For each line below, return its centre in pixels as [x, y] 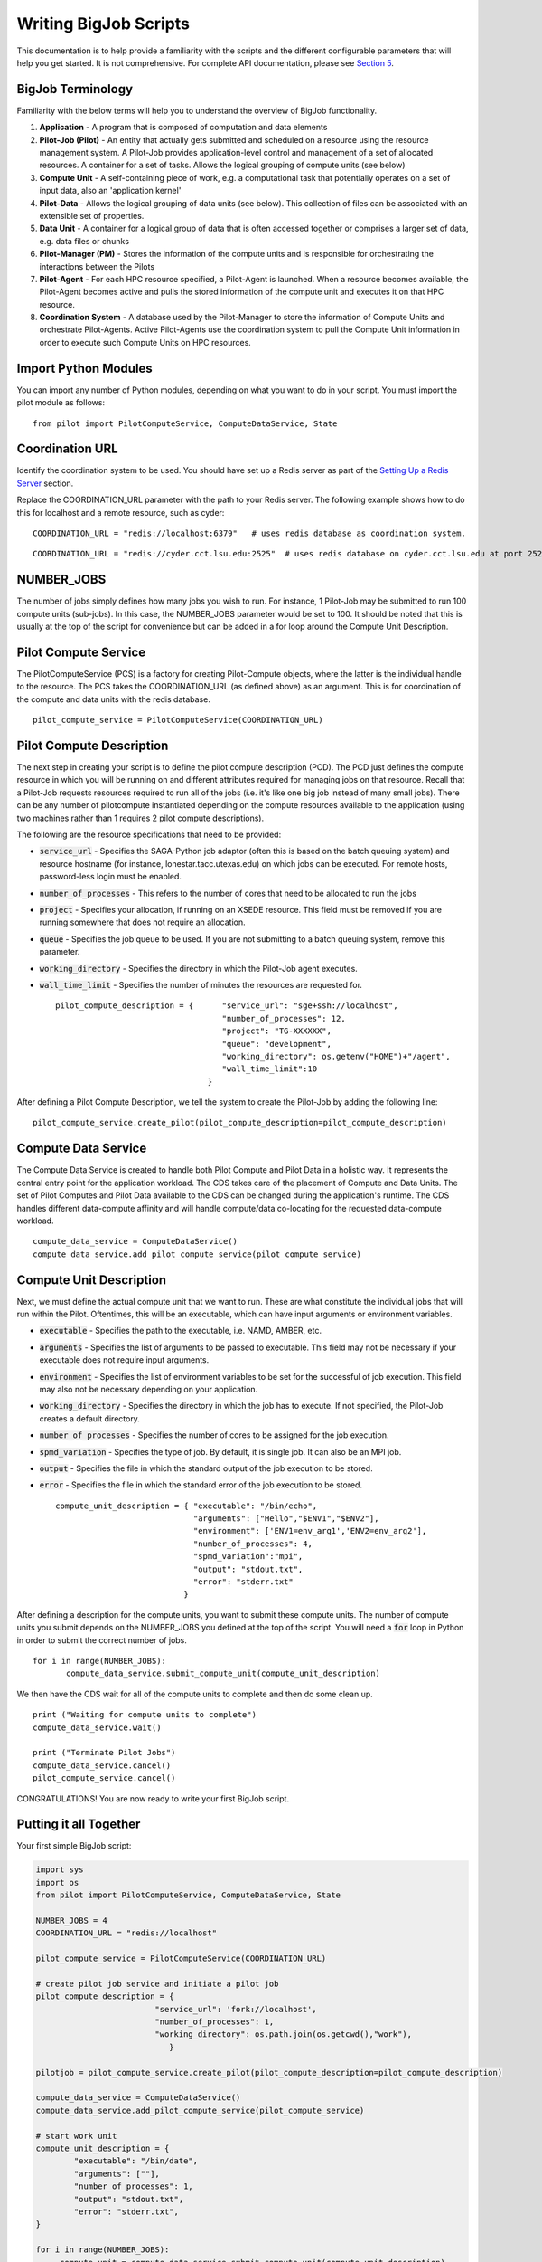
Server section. [45, 483]
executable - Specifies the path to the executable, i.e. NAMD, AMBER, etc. [181, 1331]
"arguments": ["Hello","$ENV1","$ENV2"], [286, 1519]
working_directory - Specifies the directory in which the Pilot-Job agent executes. [199, 968]
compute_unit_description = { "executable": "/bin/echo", [187, 1506]
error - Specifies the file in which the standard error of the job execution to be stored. [201, 1485]
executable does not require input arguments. [124, 1360]
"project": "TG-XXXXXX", [276, 1031]
